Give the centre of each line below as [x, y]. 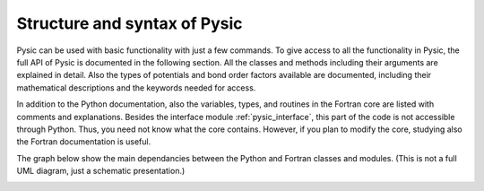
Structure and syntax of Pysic [130, 23]
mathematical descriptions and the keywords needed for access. [136, 87]
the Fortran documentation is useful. [84, 142]
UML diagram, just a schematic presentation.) [101, 171]
